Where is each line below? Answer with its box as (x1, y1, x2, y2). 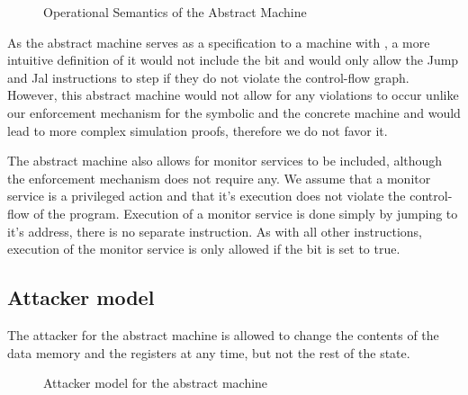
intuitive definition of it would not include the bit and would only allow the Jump (7, 50, 459, 69)
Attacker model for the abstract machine (43, 373, 268, 392)
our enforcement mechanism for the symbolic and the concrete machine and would (7, 103, 461, 121)
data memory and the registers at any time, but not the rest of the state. (7, 343, 410, 362)
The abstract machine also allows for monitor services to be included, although (7, 151, 443, 170)
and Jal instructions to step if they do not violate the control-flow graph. (7, 67, 409, 86)
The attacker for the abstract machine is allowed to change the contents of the (7, 325, 439, 344)
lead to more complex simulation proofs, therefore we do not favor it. (7, 121, 388, 139)
